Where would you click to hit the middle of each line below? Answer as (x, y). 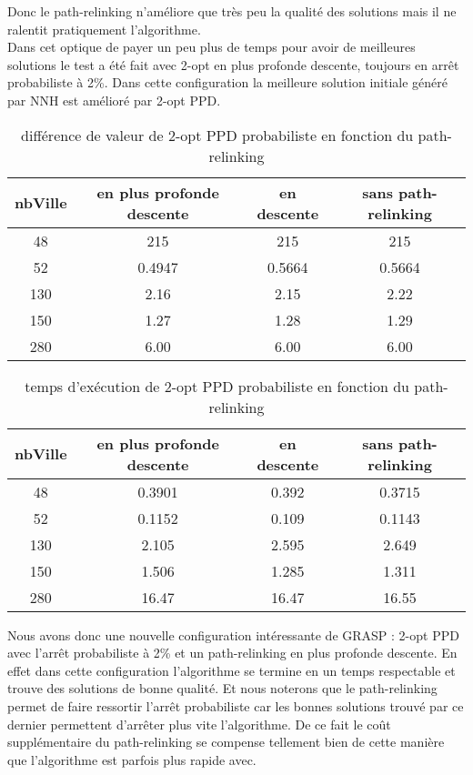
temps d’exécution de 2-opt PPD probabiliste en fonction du (217, 386)
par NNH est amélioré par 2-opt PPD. (114, 100)
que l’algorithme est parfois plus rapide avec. (132, 759)
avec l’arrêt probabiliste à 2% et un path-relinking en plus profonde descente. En (232, 653)
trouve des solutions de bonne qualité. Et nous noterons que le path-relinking (222, 688)
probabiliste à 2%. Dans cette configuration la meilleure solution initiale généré (227, 82)
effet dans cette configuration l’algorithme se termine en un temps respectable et (231, 670)
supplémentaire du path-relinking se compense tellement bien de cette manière (226, 742)
